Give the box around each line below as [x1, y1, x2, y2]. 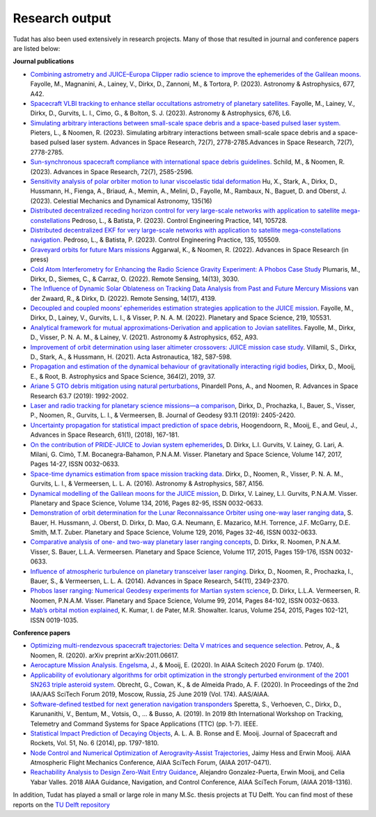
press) [30, 255, 49, 264]
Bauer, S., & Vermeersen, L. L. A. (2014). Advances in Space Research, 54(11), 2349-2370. [30, 577, 289, 585]
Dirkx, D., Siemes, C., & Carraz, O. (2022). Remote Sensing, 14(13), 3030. [30, 274, 240, 283]
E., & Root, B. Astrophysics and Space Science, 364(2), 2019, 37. [30, 372, 216, 380]
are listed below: [13, 44, 61, 52]
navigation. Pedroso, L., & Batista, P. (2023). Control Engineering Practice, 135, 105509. [30, 235, 281, 244]
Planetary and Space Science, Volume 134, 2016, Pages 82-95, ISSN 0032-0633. [30, 499, 264, 507]
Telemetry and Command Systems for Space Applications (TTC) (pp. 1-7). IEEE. [30, 719, 258, 728]
